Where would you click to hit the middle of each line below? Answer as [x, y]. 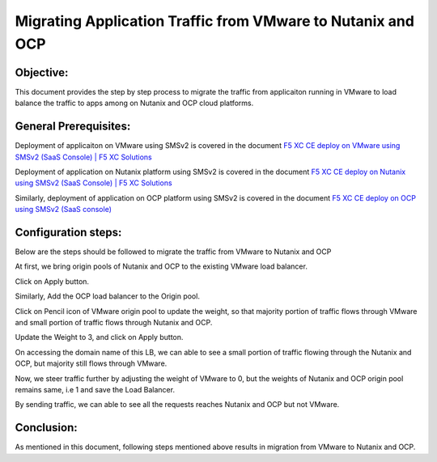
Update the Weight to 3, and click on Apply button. [99, 337]
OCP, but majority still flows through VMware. [91, 363]
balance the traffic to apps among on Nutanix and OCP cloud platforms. [134, 103]
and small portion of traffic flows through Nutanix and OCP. [114, 322]
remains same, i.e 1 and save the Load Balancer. [95, 389]
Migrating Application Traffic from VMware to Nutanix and [214, 21]
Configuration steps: [68, 232]
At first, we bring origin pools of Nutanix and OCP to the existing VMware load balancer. [161, 266]
